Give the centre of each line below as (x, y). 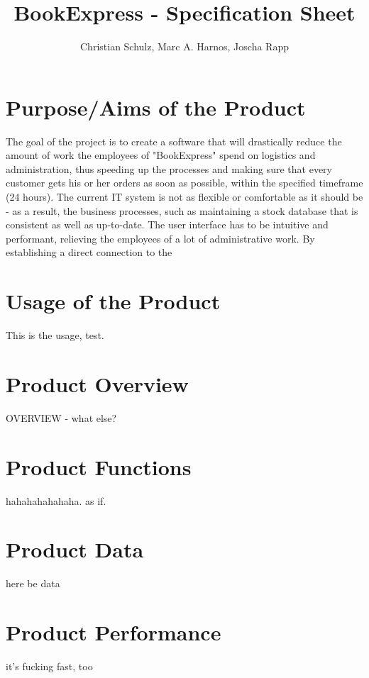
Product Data (75, 549)
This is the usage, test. (55, 335)
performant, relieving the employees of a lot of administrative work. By (160, 238)
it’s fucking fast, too (49, 666)
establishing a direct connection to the (89, 252)
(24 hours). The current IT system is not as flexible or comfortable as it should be (184, 197)
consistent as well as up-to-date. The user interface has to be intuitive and (167, 224)
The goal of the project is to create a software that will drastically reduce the (174, 141)
